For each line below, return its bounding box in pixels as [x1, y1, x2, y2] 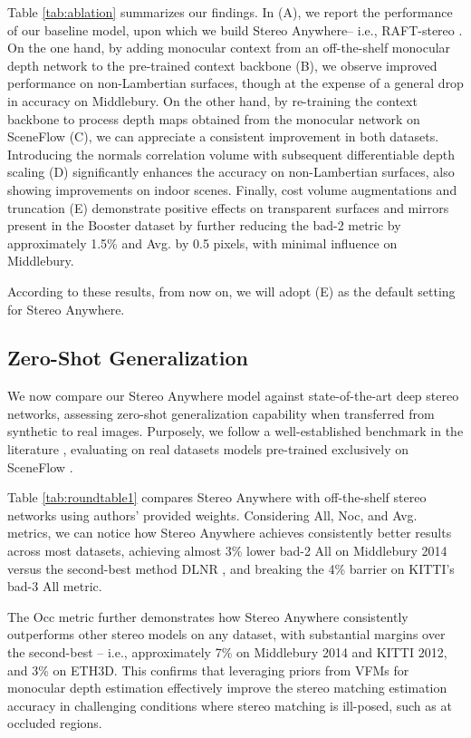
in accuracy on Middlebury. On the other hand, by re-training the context [7, 91, 418, 110]
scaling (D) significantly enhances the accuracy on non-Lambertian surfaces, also [7, 162, 455, 181]
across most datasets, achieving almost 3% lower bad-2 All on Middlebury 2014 [7, 541, 447, 560]
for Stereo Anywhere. [7, 299, 125, 318]
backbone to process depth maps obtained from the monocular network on [7, 109, 420, 128]
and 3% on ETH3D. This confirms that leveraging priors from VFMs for [7, 660, 409, 679]
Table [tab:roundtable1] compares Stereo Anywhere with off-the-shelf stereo [7, 488, 427, 507]
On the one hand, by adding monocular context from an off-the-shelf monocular [7, 38, 451, 57]
